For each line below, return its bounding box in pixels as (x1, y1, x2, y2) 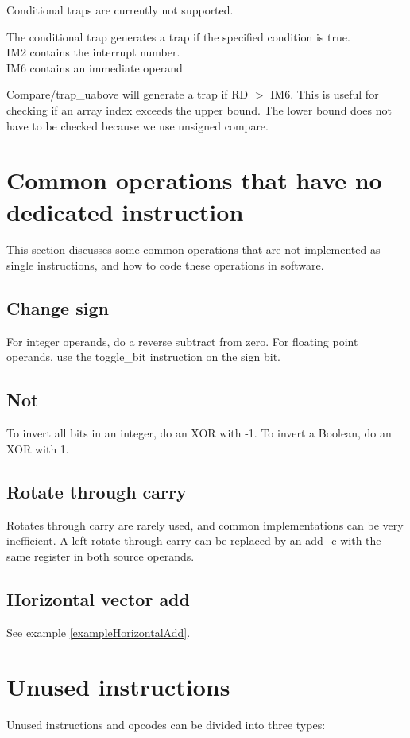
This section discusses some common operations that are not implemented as (6, 241, 381, 258)
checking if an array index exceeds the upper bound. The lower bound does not (6, 101, 392, 118)
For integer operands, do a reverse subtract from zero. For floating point (6, 332, 358, 349)
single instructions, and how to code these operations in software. (6, 257, 324, 274)
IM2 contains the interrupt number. (6, 44, 180, 60)
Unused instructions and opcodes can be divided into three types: (6, 717, 326, 733)
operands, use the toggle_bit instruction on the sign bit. (6, 348, 280, 365)
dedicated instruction (6, 195, 244, 227)
